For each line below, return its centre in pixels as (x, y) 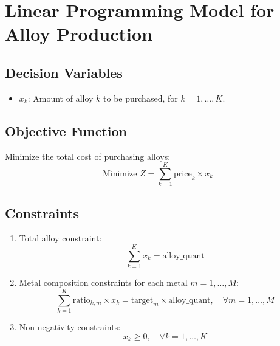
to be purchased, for (141, 98)
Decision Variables (64, 72)
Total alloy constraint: (60, 238)
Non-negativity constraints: (70, 326)
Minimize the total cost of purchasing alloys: (88, 156)
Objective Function (66, 130)
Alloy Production (79, 34)
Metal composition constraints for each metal (103, 282)
